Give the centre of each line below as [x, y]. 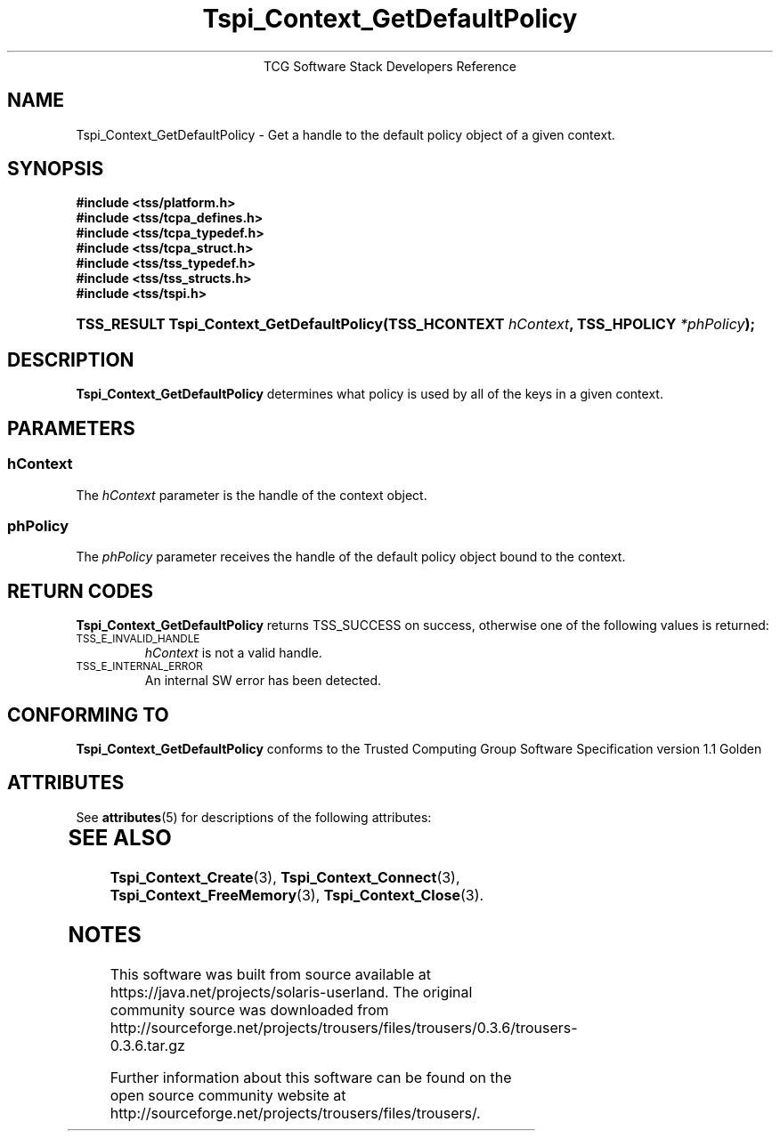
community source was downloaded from [249, 1009]
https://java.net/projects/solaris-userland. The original [291, 992]
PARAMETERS [71, 428]
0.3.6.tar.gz [147, 1045]
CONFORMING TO [88, 714]
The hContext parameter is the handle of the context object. [252, 495]
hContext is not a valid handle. [233, 653]
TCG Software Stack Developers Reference [390, 66]
